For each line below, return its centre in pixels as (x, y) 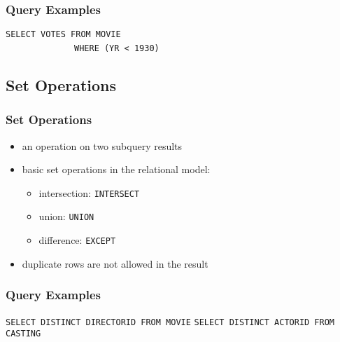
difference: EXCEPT (77, 240)
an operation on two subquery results (102, 145)
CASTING (23, 334)
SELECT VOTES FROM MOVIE (63, 35)
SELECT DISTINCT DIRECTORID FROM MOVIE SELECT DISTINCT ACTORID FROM (170, 322)
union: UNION (66, 216)
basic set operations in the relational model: (116, 169)
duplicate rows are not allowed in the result (115, 263)
